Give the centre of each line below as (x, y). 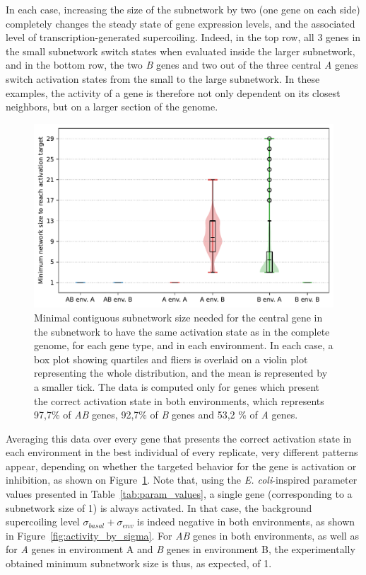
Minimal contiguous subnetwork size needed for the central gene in (178, 317)
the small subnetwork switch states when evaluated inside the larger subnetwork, (181, 51)
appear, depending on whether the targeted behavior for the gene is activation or (181, 466)
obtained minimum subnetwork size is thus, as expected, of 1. (139, 563)
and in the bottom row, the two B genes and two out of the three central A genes (182, 65)
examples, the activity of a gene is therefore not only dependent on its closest (173, 92)
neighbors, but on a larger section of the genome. (112, 107)
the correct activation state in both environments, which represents (179, 400)
